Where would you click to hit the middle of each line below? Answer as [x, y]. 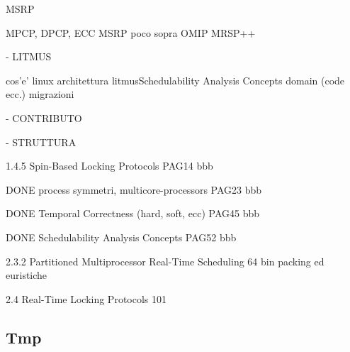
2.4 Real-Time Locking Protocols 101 [86, 298]
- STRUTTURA [41, 142]
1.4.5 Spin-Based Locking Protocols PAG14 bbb [109, 166]
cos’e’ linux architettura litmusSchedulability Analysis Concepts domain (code [175, 80]
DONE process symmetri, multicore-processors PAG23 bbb [134, 189]
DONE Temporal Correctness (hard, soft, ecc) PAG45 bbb [133, 213]
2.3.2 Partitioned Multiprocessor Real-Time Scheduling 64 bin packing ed [165, 261]
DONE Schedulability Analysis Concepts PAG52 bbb [121, 237]
